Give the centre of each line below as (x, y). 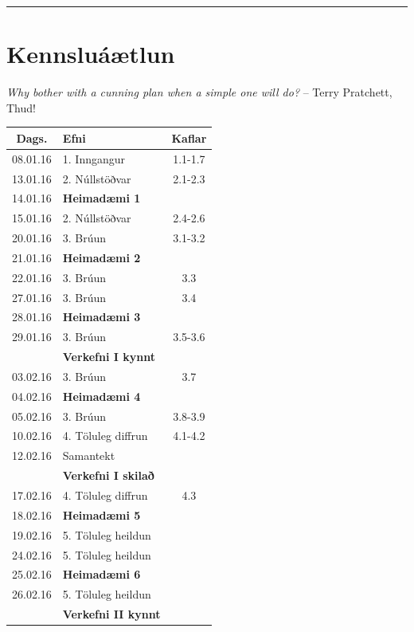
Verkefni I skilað (108, 475)
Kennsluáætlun (91, 54)
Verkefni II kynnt (111, 614)
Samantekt (89, 455)
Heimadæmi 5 (102, 514)
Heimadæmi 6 (102, 574)
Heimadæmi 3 (102, 317)
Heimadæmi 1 (102, 198)
